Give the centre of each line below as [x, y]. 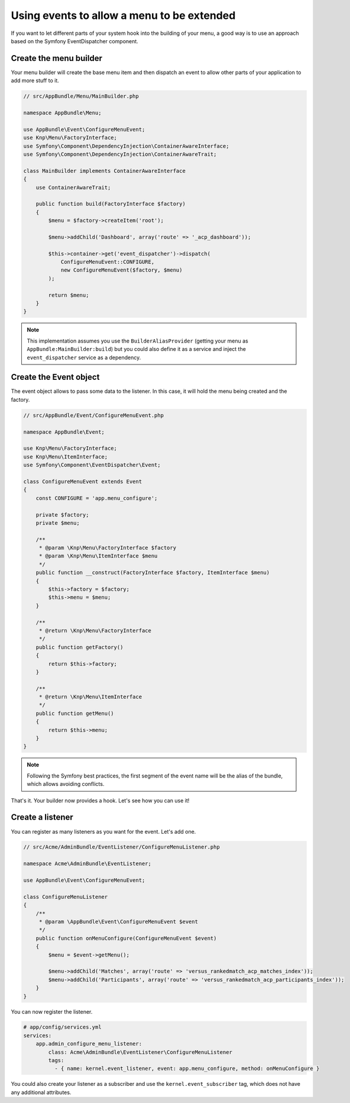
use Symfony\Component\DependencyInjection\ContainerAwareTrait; [120, 154]
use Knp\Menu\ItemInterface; [66, 457]
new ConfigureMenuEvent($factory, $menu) [121, 270]
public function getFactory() [80, 647]
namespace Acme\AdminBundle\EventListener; [87, 864]
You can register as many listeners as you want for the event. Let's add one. [103, 831]
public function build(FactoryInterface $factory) [111, 204]
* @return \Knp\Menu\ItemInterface [90, 697]
